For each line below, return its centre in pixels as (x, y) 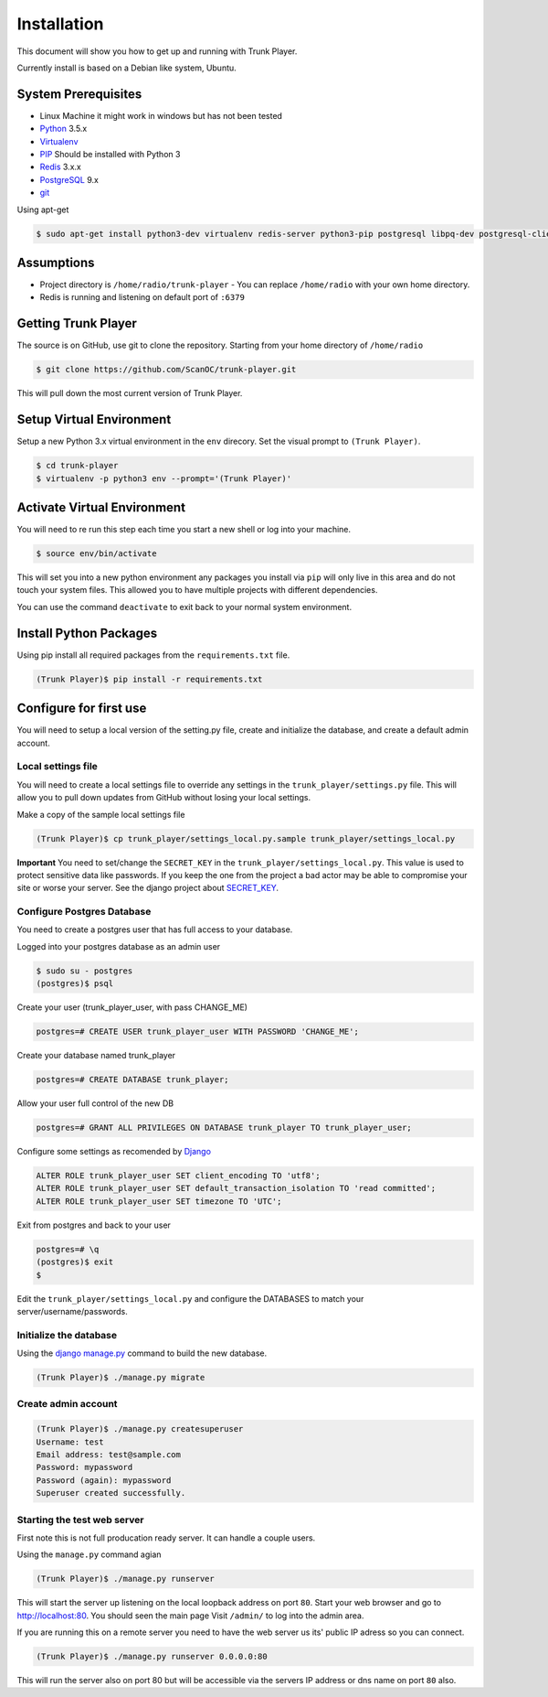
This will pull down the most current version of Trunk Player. (130, 393)
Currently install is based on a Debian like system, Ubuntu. (126, 68)
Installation (60, 24)
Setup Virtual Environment (94, 419)
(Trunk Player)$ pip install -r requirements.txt (149, 679)
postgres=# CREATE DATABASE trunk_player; (132, 1080)
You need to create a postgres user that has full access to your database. (155, 929)
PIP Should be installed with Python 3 (110, 155)
